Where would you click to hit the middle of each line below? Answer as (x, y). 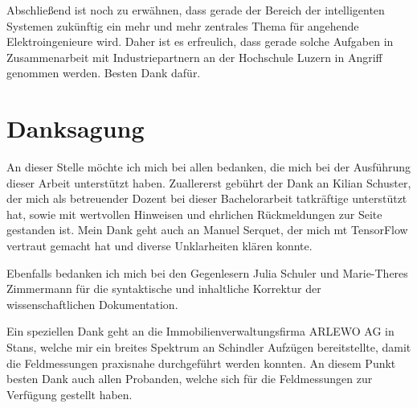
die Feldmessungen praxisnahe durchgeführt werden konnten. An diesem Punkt (201, 363)
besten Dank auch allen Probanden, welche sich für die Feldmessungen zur (190, 379)
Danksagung (76, 128)
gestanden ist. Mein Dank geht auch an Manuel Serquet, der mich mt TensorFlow (207, 230)
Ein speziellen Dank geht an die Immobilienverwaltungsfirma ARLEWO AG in (200, 331)
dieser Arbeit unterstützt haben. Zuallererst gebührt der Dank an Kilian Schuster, (209, 182)
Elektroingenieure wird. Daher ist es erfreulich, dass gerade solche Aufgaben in (200, 41)
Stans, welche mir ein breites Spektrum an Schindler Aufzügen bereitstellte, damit (209, 347)
